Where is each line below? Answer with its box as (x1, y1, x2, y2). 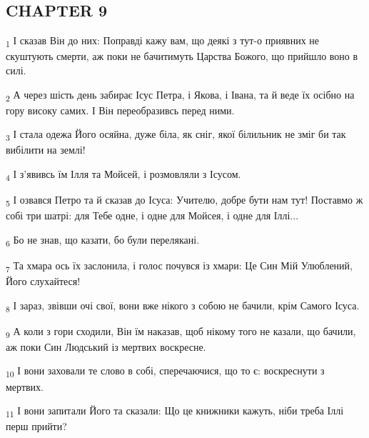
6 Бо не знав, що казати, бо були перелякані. (6, 232, 200, 249)
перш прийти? (6, 419, 67, 434)
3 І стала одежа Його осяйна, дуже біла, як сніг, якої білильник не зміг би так (6, 126, 346, 144)
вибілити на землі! (6, 142, 86, 157)
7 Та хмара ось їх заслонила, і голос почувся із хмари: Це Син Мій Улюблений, (6, 257, 353, 274)
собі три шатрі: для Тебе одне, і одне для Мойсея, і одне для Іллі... (6, 208, 299, 223)
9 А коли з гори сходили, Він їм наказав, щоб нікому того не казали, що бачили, (6, 323, 356, 340)
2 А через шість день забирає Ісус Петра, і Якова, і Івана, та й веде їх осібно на (6, 86, 355, 104)
